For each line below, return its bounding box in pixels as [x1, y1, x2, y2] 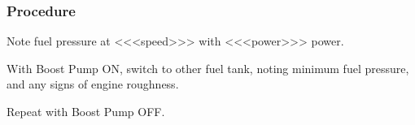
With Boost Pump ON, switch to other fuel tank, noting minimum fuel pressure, [7, 59, 409, 76]
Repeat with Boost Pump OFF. [7, 103, 165, 119]
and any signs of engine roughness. [7, 75, 179, 93]
